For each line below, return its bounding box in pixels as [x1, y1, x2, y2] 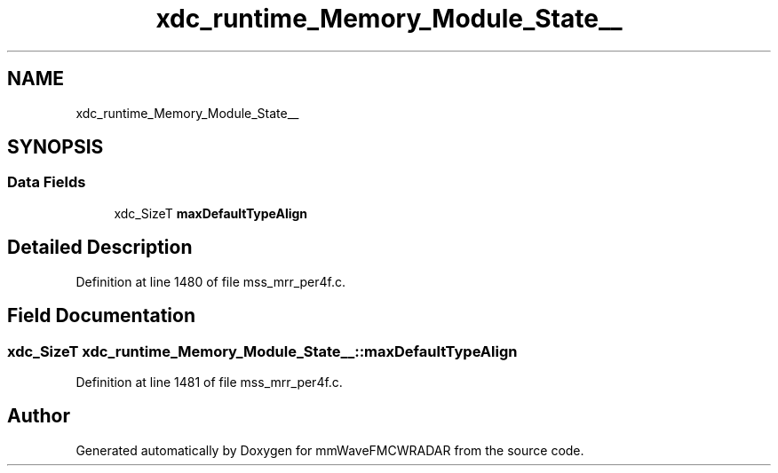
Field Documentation [7, 304, 195, 327]
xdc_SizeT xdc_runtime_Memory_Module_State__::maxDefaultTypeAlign [7, 342, 518, 360]
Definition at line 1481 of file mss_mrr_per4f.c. [75, 374, 343, 390]
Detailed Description [7, 236, 193, 259]
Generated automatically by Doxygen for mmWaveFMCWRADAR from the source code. [75, 442, 584, 458]
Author [7, 405, 70, 428]
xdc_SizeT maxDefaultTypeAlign [114, 205, 308, 221]
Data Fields [7, 173, 86, 192]
